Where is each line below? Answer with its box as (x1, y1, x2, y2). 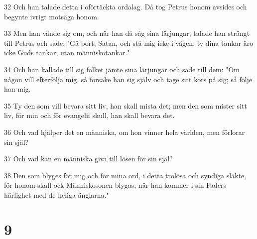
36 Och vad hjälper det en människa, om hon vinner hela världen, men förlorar (4, 126, 245, 137)
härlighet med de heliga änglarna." (4, 189, 109, 200)
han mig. (4, 84, 31, 94)
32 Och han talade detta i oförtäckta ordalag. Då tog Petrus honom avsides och (4, 1, 247, 11)
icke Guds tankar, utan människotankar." (4, 47, 130, 58)
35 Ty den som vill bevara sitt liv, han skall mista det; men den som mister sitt (4, 100, 247, 111)
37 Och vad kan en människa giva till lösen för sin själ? (4, 153, 173, 164)
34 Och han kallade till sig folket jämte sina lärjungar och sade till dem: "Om (4, 64, 240, 74)
